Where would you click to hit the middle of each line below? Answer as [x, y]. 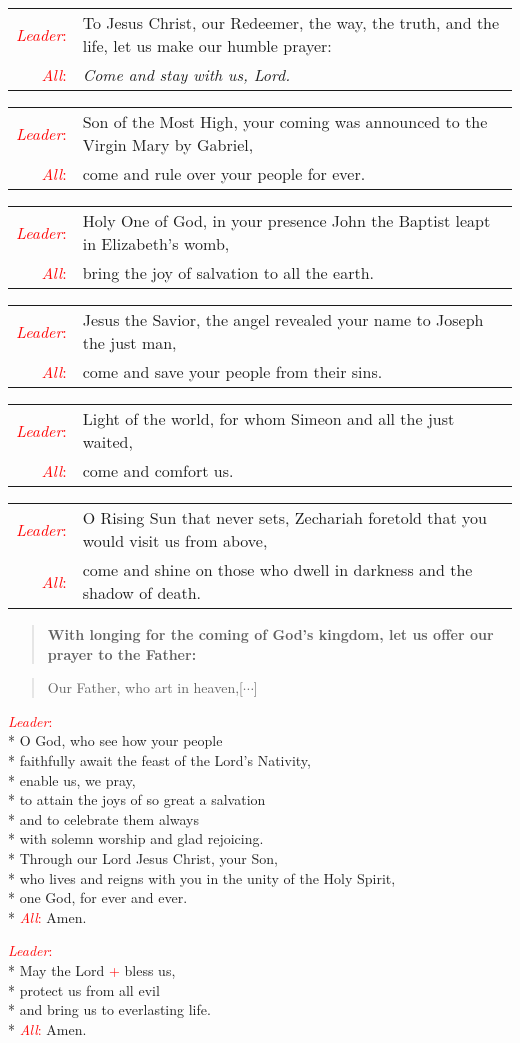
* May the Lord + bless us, [92, 969]
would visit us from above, [175, 540]
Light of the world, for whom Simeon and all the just [268, 418]
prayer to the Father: [122, 653]
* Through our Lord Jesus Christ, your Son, [143, 857]
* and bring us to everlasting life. [109, 1009]
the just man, [129, 342]
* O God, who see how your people [115, 740]
